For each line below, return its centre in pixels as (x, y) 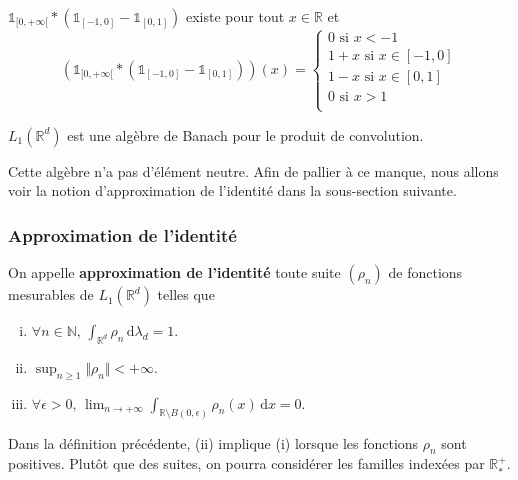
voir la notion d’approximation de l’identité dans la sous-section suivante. (232, 190)
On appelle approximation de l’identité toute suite (174, 272)
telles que (186, 294)
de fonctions (425, 272)
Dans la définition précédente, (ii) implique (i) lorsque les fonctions (213, 442)
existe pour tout (235, 16)
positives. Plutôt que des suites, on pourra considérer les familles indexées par (246, 463)
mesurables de (51, 294)
